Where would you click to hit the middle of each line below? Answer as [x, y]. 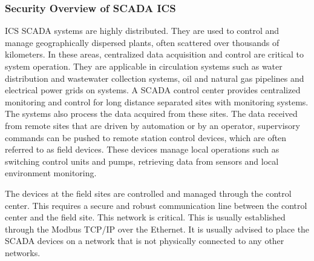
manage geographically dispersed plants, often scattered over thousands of [142, 42]
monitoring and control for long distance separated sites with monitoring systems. [157, 101]
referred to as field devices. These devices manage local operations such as [142, 149]
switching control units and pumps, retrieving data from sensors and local [142, 161]
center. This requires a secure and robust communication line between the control [156, 205]
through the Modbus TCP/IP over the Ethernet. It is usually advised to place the [157, 229]
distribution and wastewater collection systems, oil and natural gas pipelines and [155, 78]
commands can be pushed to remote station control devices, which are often [146, 137]
